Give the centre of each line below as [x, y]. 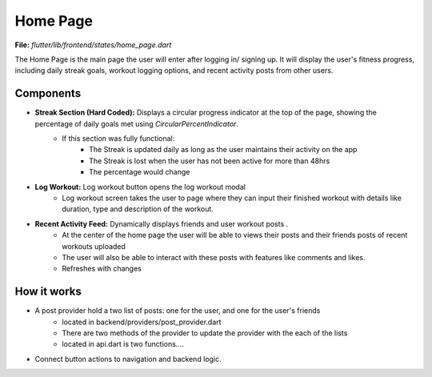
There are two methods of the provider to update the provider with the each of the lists [205, 333]
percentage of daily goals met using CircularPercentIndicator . [137, 123]
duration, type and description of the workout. [138, 209]
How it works [48, 292]
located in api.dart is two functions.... [123, 344]
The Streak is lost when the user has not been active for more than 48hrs [210, 161]
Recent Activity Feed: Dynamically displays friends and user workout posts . [162, 223]
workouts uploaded [94, 246]
